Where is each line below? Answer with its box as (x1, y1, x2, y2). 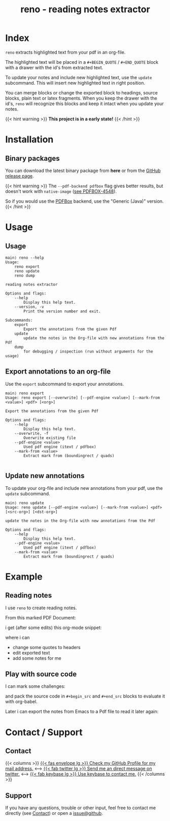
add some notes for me (12, 655, 62, 661)
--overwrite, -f (14, 431, 49, 436)
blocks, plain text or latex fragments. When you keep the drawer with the (5, 95, 157, 101)
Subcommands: (5, 317, 33, 322)
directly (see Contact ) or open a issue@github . (5, 810, 103, 816)
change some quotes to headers (12, 644, 81, 650)
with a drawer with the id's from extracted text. (5, 64, 104, 70)
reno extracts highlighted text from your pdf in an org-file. (5, 49, 126, 55)
